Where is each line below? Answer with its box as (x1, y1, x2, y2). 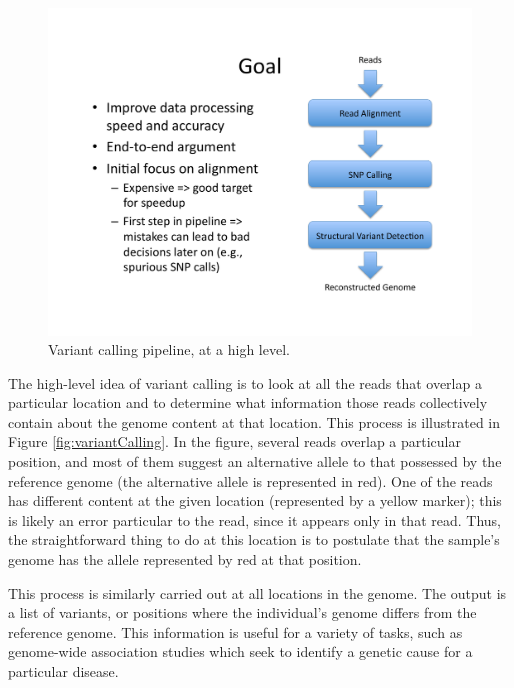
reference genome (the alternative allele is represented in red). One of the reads (8, 470, 493, 491)
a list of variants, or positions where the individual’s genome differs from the (8, 602, 477, 623)
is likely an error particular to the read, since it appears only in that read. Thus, (8, 509, 501, 530)
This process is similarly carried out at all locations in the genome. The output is (8, 582, 507, 603)
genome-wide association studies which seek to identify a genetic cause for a (8, 641, 473, 662)
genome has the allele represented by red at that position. (8, 549, 362, 570)
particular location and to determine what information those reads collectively (8, 392, 488, 413)
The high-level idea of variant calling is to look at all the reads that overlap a (8, 372, 482, 393)
